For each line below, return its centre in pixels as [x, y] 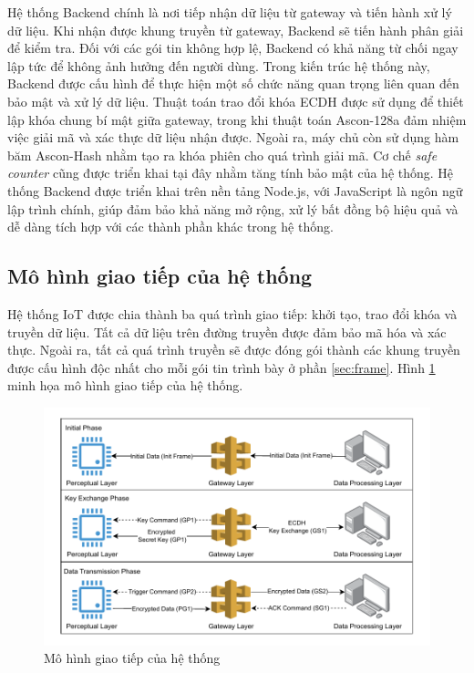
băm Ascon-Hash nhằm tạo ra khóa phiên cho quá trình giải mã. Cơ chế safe [222, 155]
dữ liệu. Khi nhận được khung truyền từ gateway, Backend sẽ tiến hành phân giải [236, 30]
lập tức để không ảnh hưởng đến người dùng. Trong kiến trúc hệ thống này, [219, 65]
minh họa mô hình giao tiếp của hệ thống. [125, 385]
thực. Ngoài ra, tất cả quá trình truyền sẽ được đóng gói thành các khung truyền [234, 350]
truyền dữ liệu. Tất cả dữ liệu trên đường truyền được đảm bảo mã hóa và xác [227, 331]
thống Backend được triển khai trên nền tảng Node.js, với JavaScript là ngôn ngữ [235, 190]
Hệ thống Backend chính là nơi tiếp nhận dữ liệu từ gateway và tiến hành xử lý [230, 12]
